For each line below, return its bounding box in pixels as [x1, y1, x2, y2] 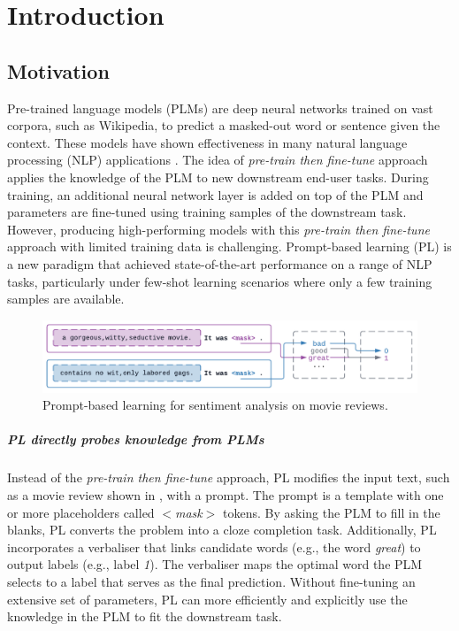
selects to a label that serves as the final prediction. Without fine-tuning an [7, 573, 416, 590]
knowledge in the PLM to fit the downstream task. [7, 607, 282, 626]
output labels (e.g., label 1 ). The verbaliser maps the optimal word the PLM [7, 555, 423, 573]
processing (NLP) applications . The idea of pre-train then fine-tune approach [7, 150, 428, 169]
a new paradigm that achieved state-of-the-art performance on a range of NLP [7, 254, 432, 273]
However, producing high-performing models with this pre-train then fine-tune [7, 219, 430, 238]
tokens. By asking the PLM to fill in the [223, 503, 440, 521]
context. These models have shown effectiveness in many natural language [7, 133, 408, 151]
